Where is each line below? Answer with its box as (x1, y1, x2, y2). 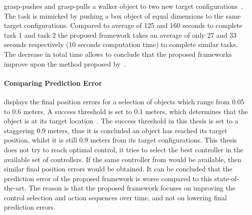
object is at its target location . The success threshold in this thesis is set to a (4, 116, 238, 126)
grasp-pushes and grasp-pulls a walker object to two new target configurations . (4, 1, 243, 11)
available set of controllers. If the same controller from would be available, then (4, 154, 241, 164)
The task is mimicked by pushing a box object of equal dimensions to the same (4, 10, 241, 21)
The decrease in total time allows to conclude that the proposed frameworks (4, 48, 232, 59)
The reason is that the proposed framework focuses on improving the (28, 183, 235, 193)
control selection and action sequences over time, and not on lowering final (4, 192, 227, 202)
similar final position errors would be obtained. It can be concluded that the (4, 164, 232, 174)
